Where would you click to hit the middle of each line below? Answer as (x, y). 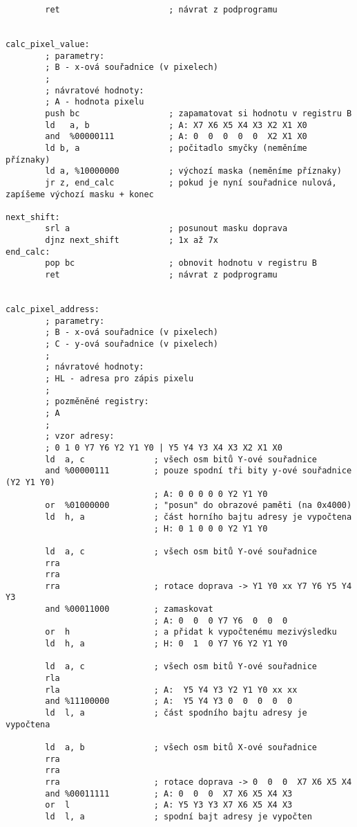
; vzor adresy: (80, 436)
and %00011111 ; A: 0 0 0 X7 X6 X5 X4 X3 (169, 793)
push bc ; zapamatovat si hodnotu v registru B (199, 113)
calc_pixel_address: (53, 310)
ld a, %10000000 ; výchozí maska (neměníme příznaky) (193, 171)
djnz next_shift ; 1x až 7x (132, 240)
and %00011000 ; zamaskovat (129, 609)
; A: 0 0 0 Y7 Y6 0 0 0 (221, 620)
